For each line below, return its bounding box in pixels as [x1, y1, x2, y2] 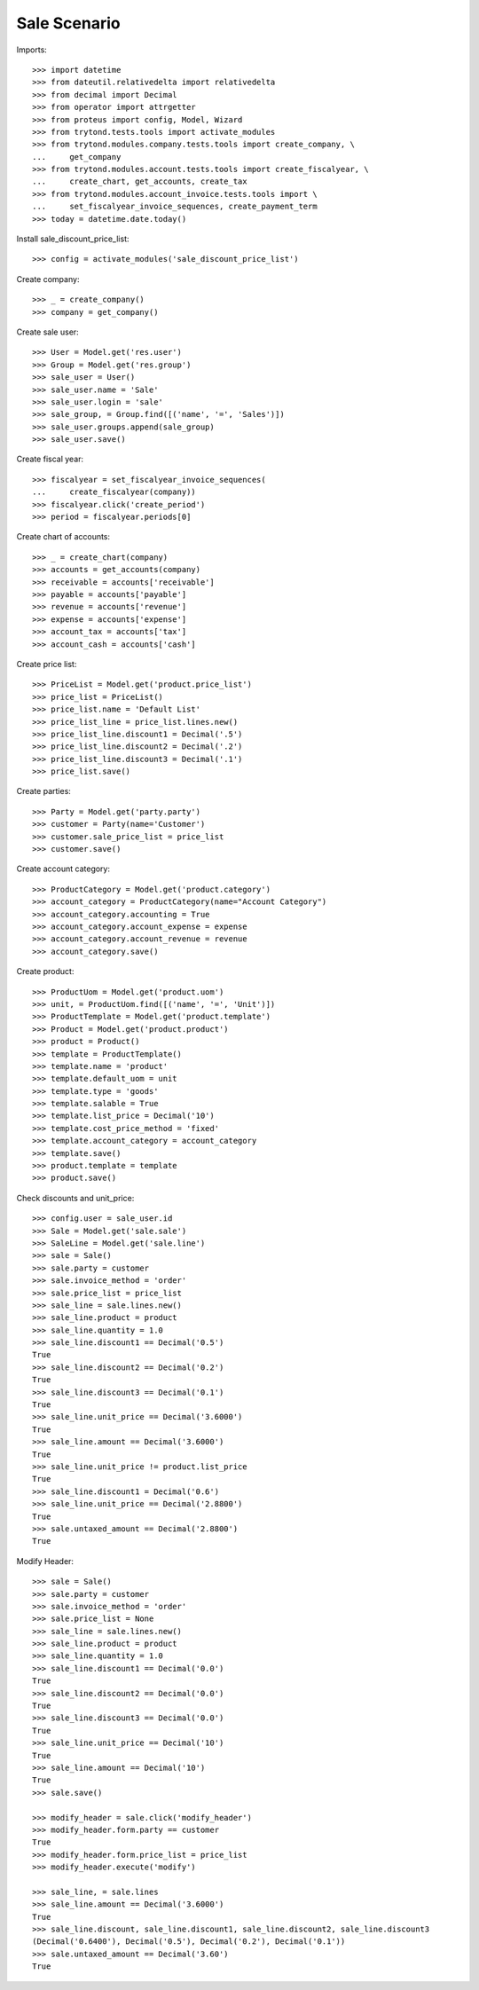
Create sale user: [16, 326, 79, 337]
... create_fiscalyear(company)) [32, 487, 197, 497]
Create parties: [16, 786, 71, 797]
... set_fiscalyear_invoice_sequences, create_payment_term [32, 201, 318, 212]
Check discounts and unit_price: [16, 1192, 135, 1203]
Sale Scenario [16, 13, 121, 33]
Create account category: [16, 863, 111, 874]
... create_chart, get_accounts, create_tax [32, 177, 247, 186]
